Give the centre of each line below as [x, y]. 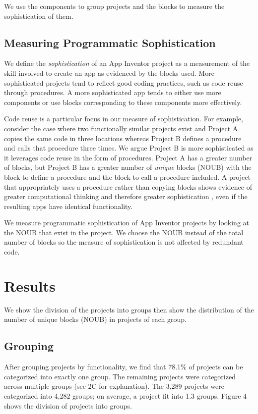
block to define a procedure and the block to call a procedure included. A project [127, 177]
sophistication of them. [39, 16]
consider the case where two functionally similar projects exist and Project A [121, 128]
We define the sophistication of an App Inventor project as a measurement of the [127, 63]
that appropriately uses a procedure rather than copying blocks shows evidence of [128, 186]
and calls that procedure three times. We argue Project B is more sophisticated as [129, 148]
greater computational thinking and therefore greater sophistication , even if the [126, 196]
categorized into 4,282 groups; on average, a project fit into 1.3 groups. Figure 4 [126, 395]
